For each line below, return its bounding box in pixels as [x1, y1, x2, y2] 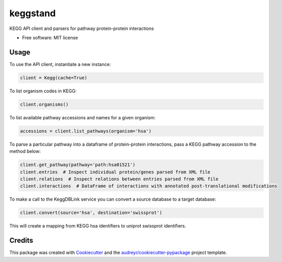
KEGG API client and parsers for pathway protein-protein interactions [9, 25, 154, 31]
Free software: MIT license [22, 35, 78, 41]
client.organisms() [20, 102, 69, 107]
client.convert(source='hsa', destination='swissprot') [20, 210, 163, 216]
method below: [9, 148, 41, 154]
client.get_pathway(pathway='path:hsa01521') [20, 162, 136, 168]
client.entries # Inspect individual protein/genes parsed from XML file [20, 169, 211, 175]
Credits [9, 236, 34, 245]
